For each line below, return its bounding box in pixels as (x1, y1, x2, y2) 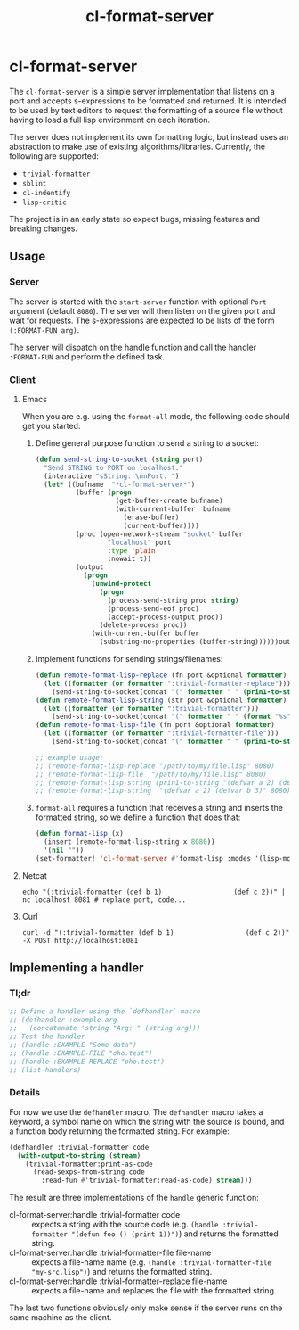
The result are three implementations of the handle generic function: (9, 1193, 260, 1203)
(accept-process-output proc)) (107, 613, 224, 622)
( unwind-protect (91, 580, 152, 589)
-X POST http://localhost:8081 (21, 936, 139, 945)
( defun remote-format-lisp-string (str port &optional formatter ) (35, 696, 287, 705)
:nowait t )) (107, 555, 152, 564)
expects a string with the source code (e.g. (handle (31, 1219, 220, 1230)
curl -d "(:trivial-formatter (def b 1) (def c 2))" (21, 928, 290, 938)
